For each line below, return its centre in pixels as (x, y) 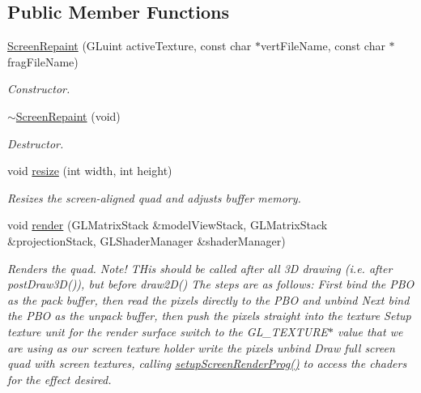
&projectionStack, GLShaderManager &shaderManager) (147, 240)
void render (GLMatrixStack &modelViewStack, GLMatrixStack (168, 225)
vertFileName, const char (323, 46)
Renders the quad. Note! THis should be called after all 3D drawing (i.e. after (200, 268)
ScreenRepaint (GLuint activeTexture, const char (130, 46)
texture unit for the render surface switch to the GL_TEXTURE (168, 331)
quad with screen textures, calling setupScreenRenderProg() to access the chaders (207, 363)
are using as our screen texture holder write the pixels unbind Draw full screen (201, 347)
